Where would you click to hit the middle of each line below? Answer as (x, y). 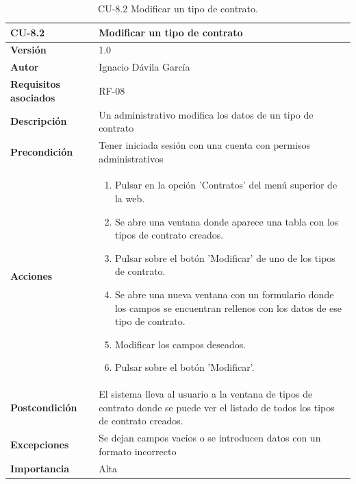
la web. (130, 198)
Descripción (39, 121)
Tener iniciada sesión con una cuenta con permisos (204, 145)
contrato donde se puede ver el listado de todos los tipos (217, 407)
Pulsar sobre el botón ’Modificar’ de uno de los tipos (225, 257)
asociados (33, 97)
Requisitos (35, 84)
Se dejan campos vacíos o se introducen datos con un (210, 438)
